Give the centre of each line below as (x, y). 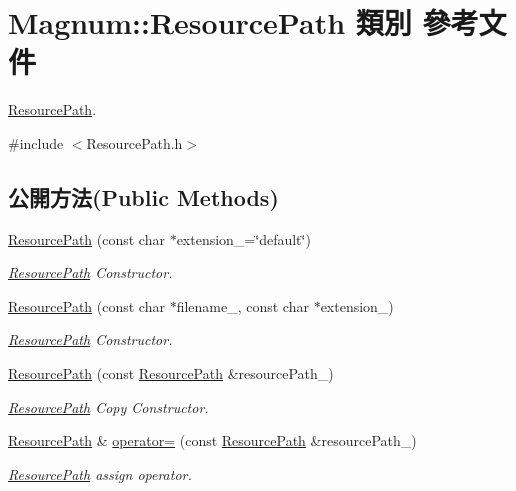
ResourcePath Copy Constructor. (108, 406)
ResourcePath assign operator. (100, 473)
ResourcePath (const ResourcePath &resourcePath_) (171, 373)
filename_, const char (242, 305)
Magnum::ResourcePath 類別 (210, 22)
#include (36, 142)
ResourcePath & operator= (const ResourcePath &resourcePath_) (212, 440)
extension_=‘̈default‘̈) (243, 238)
